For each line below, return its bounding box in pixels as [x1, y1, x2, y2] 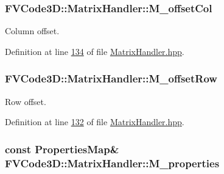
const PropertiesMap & [5, 141, 119, 156]
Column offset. [5, 24, 60, 37]
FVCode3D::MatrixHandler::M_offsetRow [5, 71, 217, 86]
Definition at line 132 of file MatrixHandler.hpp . [5, 115, 184, 128]
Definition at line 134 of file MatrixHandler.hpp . [5, 45, 184, 57]
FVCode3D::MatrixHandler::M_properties [5, 155, 220, 170]
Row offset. [5, 95, 46, 107]
